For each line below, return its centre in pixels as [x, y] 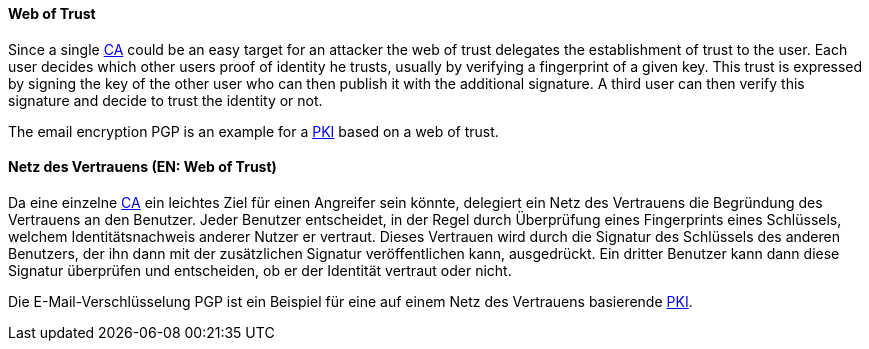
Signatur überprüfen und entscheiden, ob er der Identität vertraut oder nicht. [260, 270]
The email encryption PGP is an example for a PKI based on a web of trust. [253, 131]
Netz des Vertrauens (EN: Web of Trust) [142, 167]
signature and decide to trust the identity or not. [165, 100]
